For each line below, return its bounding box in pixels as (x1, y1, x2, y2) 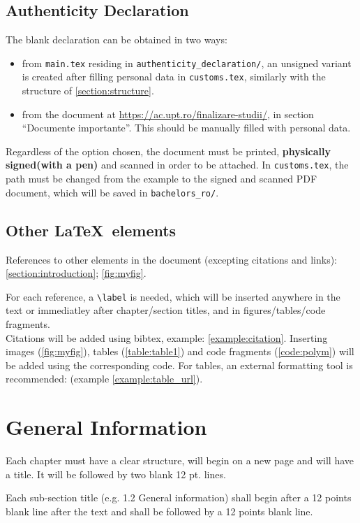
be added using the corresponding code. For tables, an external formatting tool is (6, 357, 353, 372)
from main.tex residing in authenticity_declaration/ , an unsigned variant (22, 55, 352, 70)
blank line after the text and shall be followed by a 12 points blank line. (6, 503, 313, 518)
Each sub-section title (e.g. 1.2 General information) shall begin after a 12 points (6, 490, 352, 505)
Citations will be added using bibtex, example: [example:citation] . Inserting (6, 330, 328, 345)
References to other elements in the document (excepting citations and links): (6, 252, 337, 266)
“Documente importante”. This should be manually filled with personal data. (22, 120, 351, 135)
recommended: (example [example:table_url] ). (6, 371, 203, 386)
